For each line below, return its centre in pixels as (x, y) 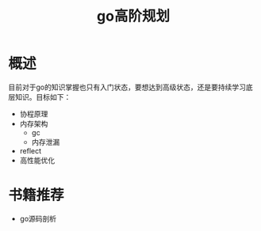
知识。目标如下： (43, 97)
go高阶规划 (133, 16)
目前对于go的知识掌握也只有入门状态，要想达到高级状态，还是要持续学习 (127, 87)
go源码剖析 (38, 218)
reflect (31, 150)
